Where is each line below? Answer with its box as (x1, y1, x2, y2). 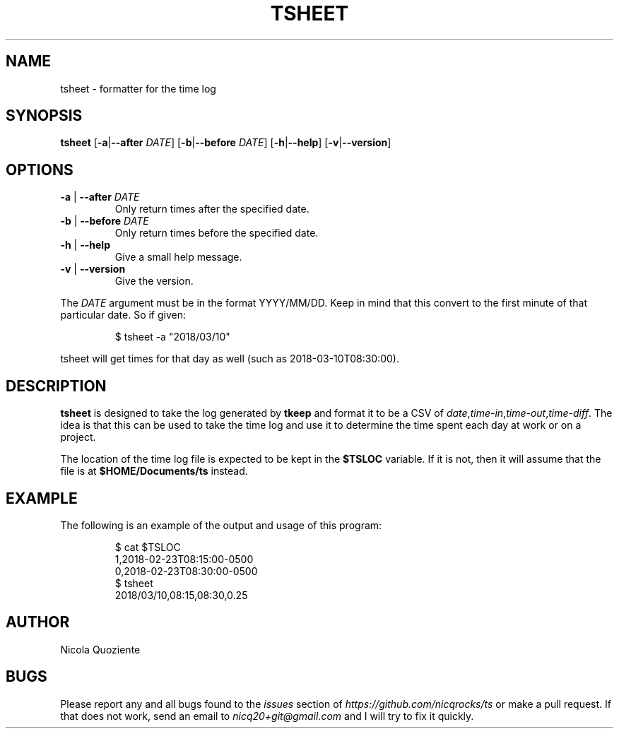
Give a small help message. (114, 251, 242, 264)
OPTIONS (6, 160, 73, 179)
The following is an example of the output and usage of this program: (60, 519, 382, 531)
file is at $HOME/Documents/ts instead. (60, 465, 248, 478)
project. (60, 431, 96, 444)
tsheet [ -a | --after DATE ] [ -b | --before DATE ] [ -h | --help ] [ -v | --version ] (60, 136, 391, 149)
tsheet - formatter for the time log (60, 82, 216, 95)
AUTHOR (6, 613, 70, 632)
